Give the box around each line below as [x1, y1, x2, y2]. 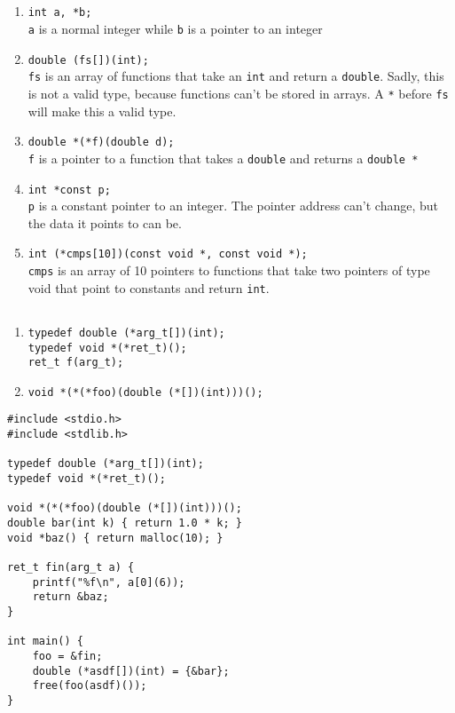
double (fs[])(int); [27, 53, 149, 67]
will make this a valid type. [27, 101, 177, 120]
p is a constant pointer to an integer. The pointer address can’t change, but [27, 196, 439, 215]
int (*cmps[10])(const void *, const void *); [27, 248, 308, 261]
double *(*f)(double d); [27, 136, 175, 149]
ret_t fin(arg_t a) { [7, 561, 135, 574]
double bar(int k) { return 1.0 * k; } [7, 517, 242, 530]
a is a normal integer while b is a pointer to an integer [27, 20, 323, 38]
